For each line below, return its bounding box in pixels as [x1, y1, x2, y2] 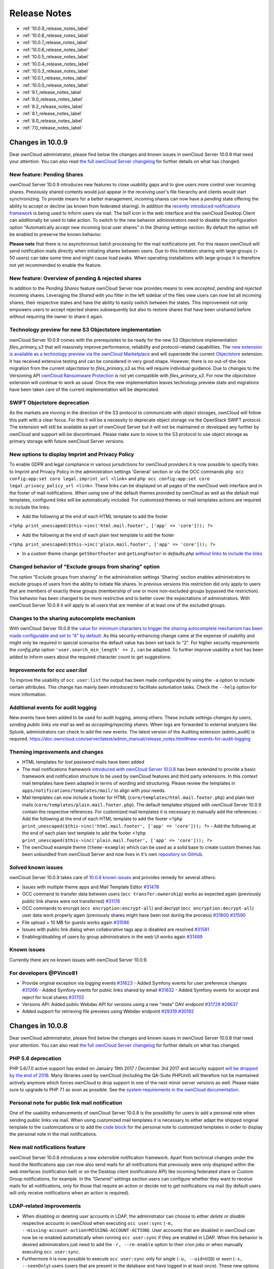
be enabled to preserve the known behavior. [9, 231, 102, 238]
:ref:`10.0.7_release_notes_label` [22, 40, 89, 46]
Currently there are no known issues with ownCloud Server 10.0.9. [9, 957, 148, 963]
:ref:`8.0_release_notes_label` [22, 117, 84, 124]
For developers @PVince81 [9, 970, 78, 977]
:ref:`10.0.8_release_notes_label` [22, 32, 90, 38]
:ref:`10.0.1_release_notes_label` [22, 75, 88, 81]
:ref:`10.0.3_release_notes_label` [22, 68, 90, 74]
